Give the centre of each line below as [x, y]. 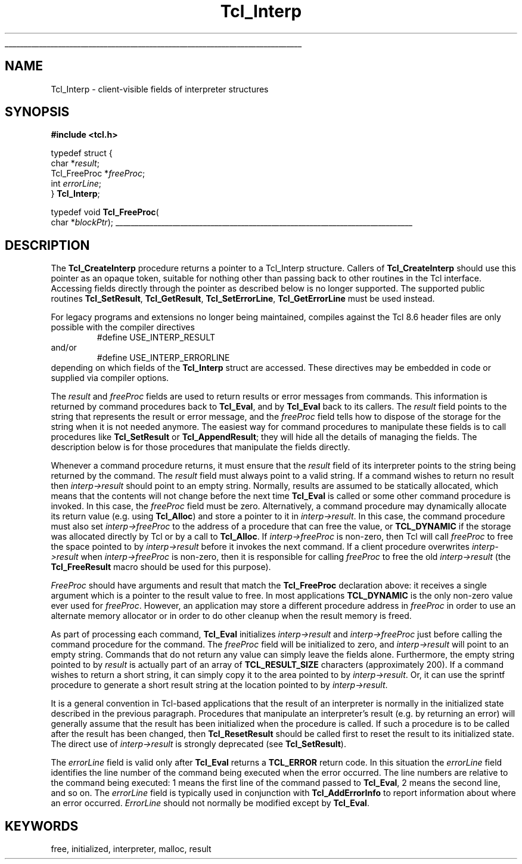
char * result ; [75, 163]
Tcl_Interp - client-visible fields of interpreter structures [160, 89]
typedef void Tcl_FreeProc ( [105, 212]
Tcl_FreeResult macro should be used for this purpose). [161, 567]
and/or [64, 348]
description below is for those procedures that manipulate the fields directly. [201, 447]
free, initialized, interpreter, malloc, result [131, 849]
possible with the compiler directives [123, 327]
